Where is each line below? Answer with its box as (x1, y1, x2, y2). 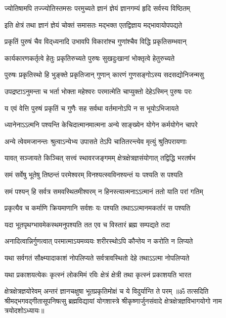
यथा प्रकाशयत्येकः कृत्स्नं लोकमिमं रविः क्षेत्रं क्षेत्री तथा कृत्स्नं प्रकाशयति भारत (4, 269, 191, 279)
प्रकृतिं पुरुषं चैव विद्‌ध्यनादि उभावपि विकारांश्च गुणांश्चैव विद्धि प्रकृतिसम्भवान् (4, 36, 186, 47)
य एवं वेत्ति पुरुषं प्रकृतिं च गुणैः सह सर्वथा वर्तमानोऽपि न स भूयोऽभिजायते (4, 103, 179, 113)
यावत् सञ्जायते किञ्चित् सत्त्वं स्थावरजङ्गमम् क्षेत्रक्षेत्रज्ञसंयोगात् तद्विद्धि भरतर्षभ (4, 153, 196, 163)
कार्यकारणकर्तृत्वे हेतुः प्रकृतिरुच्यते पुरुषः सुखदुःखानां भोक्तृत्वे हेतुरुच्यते (4, 53, 175, 63)
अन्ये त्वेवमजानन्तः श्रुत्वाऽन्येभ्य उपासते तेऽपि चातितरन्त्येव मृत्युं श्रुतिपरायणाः (4, 136, 187, 146)
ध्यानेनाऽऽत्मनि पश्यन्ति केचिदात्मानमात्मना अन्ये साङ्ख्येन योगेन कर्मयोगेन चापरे (4, 119, 198, 130)
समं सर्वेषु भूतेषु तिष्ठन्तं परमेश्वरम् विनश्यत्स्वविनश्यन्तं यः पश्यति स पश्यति (4, 169, 183, 179)
